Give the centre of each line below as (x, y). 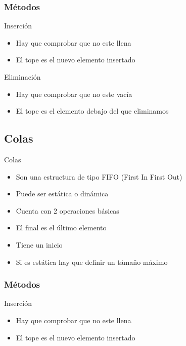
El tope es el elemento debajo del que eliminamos (92, 111)
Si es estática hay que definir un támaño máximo (92, 262)
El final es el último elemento (61, 228)
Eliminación (22, 77)
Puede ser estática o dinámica (62, 194)
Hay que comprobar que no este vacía (74, 94)
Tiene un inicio (39, 244)
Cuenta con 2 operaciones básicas (67, 210)
